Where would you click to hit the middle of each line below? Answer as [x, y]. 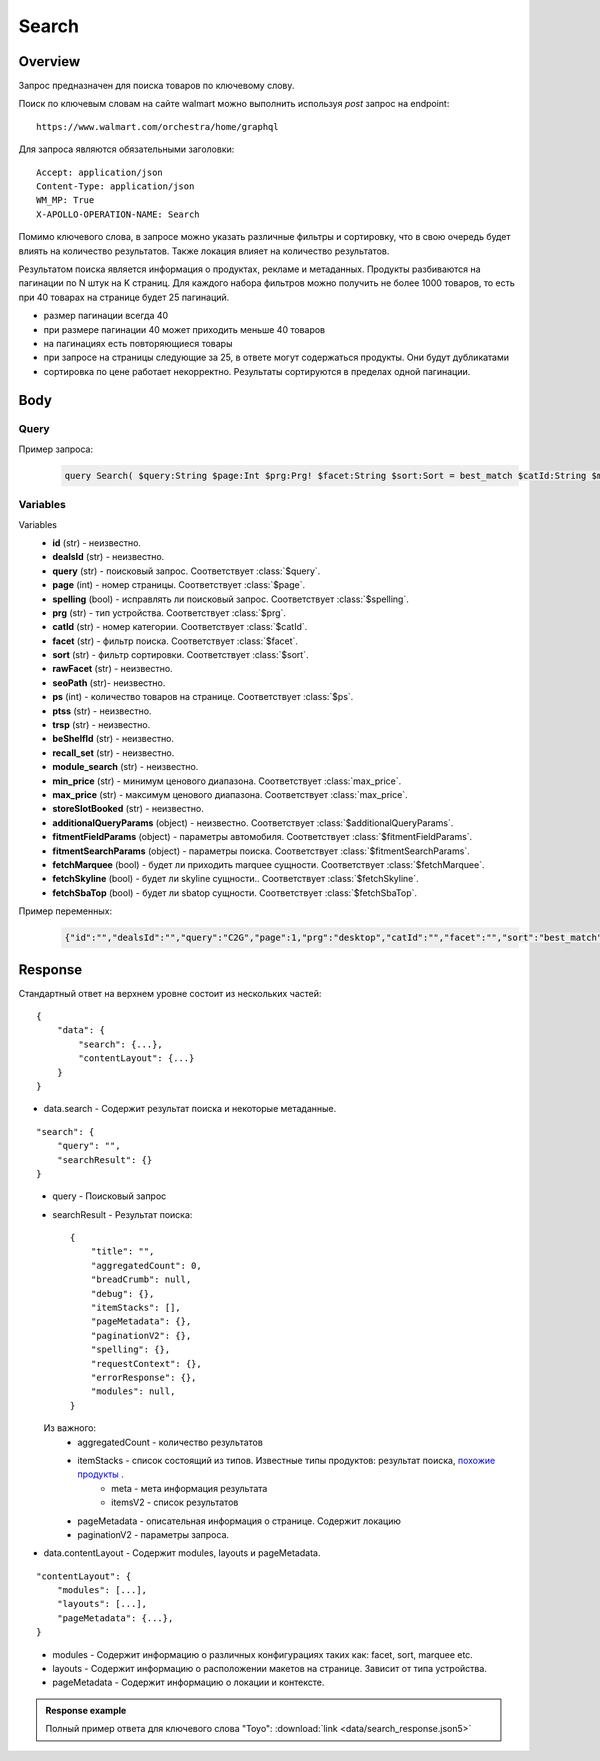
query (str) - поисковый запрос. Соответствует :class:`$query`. [186, 571]
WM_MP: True [65, 200]
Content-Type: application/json [115, 186]
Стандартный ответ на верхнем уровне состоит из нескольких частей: [170, 993]
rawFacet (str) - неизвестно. [113, 669]
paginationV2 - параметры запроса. [153, 1534]
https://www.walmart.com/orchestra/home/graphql [157, 126]
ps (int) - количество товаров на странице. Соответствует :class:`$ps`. [203, 697]
